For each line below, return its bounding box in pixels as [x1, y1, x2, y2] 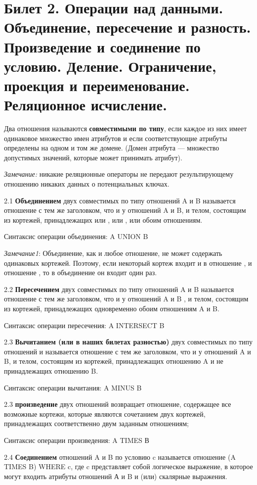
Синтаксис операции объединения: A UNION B [4, 231, 148, 242]
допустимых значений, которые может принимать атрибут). [4, 152, 182, 162]
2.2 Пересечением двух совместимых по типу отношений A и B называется [4, 284, 234, 294]
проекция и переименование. [4, 75, 190, 95]
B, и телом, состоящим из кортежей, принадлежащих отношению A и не [4, 356, 223, 366]
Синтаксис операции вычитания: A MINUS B [4, 382, 142, 392]
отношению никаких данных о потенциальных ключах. [4, 179, 170, 189]
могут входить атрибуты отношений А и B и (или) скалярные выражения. [4, 471, 227, 481]
